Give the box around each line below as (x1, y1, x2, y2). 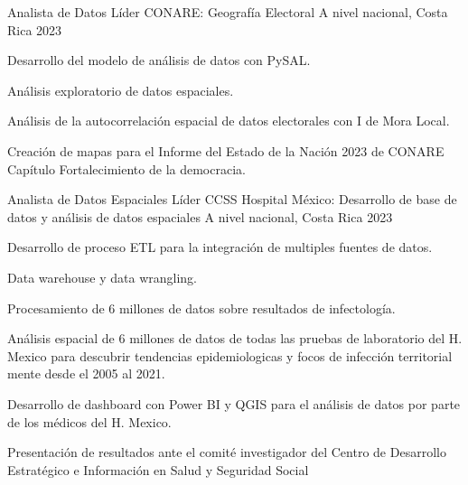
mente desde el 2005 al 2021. (7, 364, 165, 383)
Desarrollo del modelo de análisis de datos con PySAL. (7, 51, 311, 70)
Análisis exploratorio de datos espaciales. (7, 80, 234, 99)
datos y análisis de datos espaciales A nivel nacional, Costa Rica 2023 (7, 207, 393, 226)
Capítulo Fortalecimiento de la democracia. (7, 159, 246, 178)
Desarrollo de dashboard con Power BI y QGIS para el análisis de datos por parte (7, 394, 461, 413)
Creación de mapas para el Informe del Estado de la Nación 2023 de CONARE (7, 141, 445, 160)
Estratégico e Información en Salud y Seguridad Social (7, 460, 309, 479)
